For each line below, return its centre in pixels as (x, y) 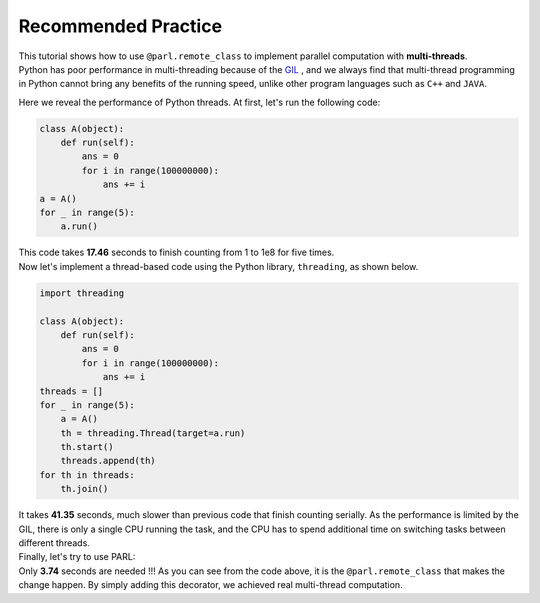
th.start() (87, 447)
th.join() (84, 489)
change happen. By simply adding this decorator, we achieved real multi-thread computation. (211, 585)
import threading (82, 293)
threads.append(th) (108, 461)
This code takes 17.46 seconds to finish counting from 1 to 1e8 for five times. (176, 252)
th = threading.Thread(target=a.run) (153, 433)
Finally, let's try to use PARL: (77, 557)
